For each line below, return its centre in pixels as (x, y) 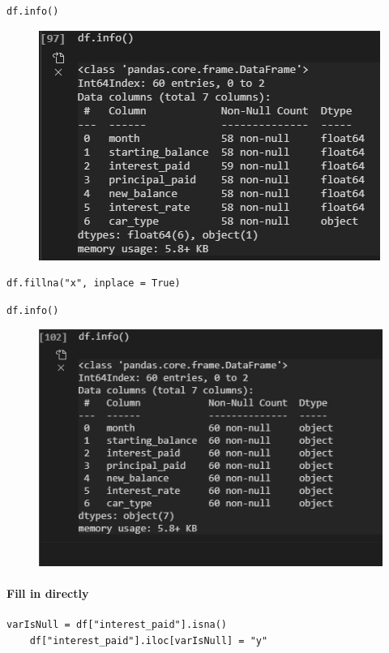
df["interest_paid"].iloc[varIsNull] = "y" (149, 640)
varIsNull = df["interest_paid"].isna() (117, 625)
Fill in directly (48, 593)
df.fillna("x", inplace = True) (94, 284)
